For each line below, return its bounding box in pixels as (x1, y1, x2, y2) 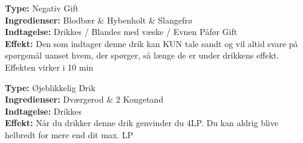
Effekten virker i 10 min (5, 60, 94, 73)
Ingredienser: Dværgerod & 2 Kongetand (5, 93, 163, 106)
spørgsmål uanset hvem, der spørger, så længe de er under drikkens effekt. (5, 49, 279, 62)
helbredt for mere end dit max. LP (5, 128, 134, 141)
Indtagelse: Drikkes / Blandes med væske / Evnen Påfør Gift (5, 25, 238, 38)
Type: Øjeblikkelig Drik (5, 81, 96, 94)
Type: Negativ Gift (5, 2, 79, 14)
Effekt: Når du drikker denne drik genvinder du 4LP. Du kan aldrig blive (5, 116, 278, 129)
